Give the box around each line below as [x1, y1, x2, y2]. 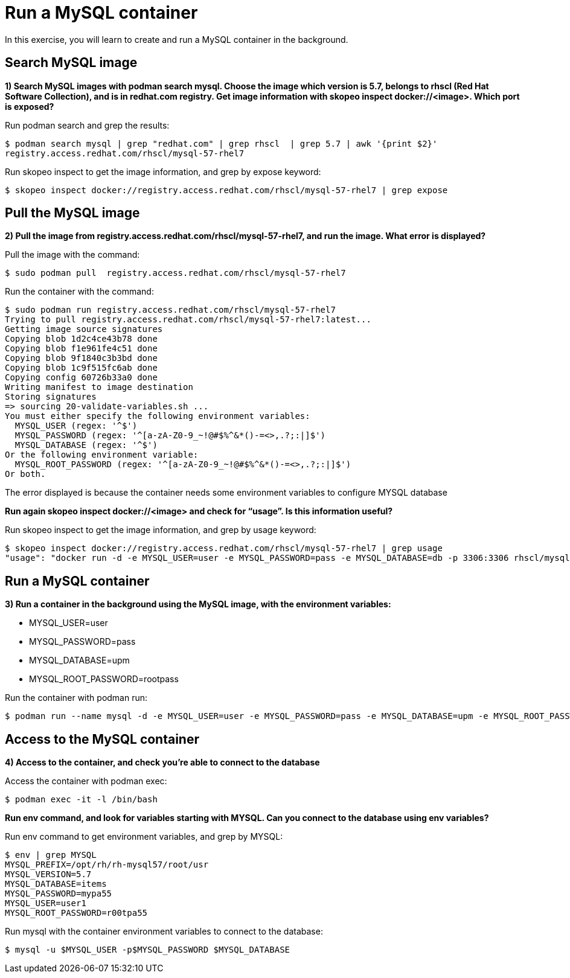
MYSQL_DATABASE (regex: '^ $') [14, 440, 158, 450]
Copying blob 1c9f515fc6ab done [5, 363, 158, 373]
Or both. [5, 469, 46, 479]
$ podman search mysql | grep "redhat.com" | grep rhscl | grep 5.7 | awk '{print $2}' [5, 138, 438, 149]
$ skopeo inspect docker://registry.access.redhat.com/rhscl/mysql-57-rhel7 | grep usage [5, 543, 443, 554]
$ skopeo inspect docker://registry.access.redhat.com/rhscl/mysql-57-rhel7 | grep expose [5, 185, 448, 195]
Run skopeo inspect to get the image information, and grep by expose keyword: [5, 166, 321, 177]
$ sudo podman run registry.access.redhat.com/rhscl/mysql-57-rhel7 [5, 305, 336, 315]
